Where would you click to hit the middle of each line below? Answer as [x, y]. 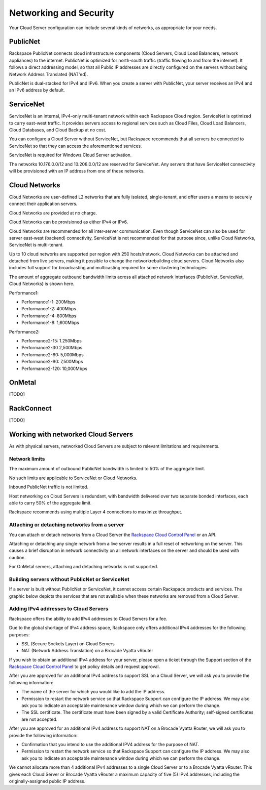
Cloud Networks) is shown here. [42, 284]
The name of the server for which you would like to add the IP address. [93, 692]
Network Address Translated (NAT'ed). [49, 74]
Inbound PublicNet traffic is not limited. [49, 487]
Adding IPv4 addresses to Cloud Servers [59, 609]
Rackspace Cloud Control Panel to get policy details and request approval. [84, 666]
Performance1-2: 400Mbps [49, 309]
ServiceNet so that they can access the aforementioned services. [76, 146]
